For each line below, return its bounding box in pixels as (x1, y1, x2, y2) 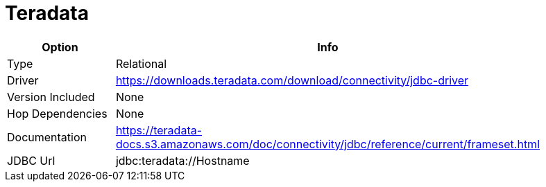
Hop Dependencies (7, 106, 108, 121)
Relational (115, 56, 167, 71)
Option (42, 39, 78, 54)
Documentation (7, 130, 87, 144)
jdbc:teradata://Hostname (115, 153, 250, 168)
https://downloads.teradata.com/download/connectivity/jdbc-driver (115, 73, 469, 87)
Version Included (7, 89, 95, 104)
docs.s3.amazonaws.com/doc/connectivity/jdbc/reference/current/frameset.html (115, 136, 540, 151)
